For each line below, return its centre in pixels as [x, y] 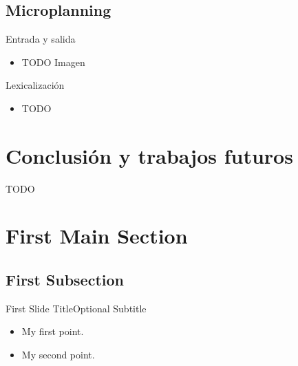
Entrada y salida [41, 39]
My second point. [58, 355]
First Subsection [65, 280]
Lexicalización [35, 85]
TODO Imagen [53, 62]
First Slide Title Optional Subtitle [76, 308]
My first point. [53, 331]
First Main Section [97, 236]
